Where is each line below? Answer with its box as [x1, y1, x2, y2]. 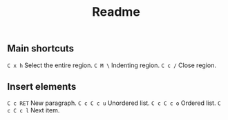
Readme [92, 4, 140, 20]
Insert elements [7, 81, 77, 93]
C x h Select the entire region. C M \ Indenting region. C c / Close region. [7, 61, 216, 69]
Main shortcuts [7, 43, 75, 55]
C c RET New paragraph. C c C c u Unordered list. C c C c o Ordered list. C [7, 99, 221, 107]
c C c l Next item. [7, 106, 60, 115]
